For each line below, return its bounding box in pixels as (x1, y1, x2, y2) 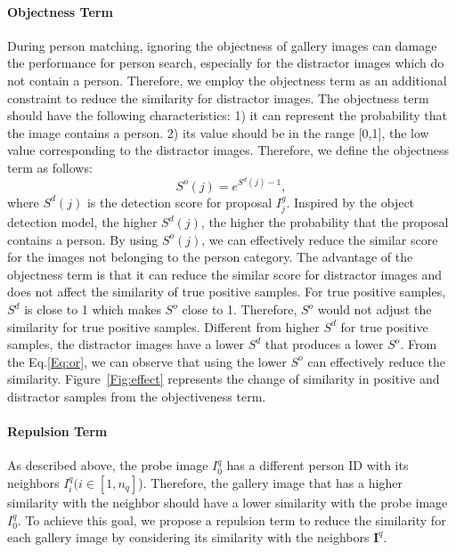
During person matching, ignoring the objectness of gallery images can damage (7, 36, 437, 54)
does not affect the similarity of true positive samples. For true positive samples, (7, 282, 446, 301)
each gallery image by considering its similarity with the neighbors (7, 528, 370, 547)
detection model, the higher (7, 213, 158, 231)
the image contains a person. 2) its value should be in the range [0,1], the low (7, 123, 429, 142)
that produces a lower (265, 335, 384, 353)
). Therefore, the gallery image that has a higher (138, 474, 403, 492)
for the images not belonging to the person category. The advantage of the (7, 248, 413, 266)
